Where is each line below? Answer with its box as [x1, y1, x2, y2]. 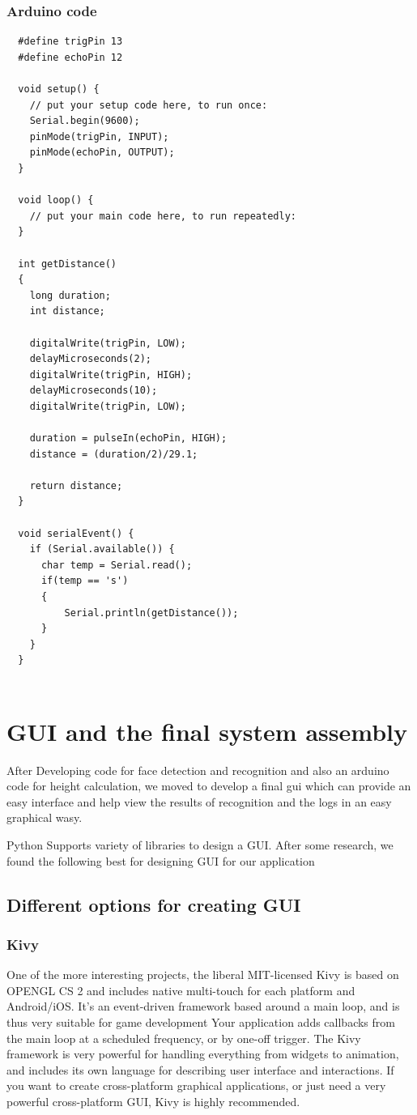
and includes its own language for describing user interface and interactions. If [6, 1061, 394, 1078]
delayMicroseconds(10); [29, 385, 158, 397]
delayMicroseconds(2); [29, 353, 151, 365]
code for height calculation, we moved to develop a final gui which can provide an [6, 777, 411, 794]
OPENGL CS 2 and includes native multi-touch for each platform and [6, 981, 355, 998]
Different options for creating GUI [6, 892, 301, 917]
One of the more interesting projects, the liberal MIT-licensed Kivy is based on [6, 966, 399, 983]
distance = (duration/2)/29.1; [29, 448, 198, 460]
